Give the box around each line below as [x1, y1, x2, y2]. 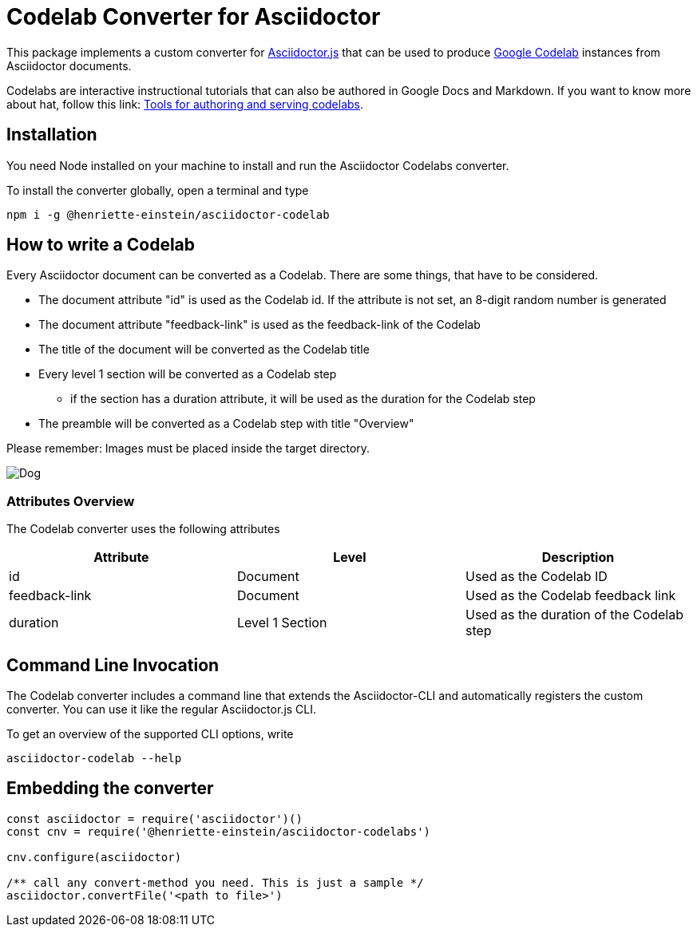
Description [541, 549, 615, 566]
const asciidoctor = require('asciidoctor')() [6, 812, 303, 825]
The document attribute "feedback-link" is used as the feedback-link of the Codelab [38, 318, 481, 332]
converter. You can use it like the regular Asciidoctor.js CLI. [6, 702, 317, 717]
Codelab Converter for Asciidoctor [6, 3, 381, 30]
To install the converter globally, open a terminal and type [6, 183, 309, 197]
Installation [6, 125, 97, 145]
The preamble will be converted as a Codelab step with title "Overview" [38, 417, 414, 431]
